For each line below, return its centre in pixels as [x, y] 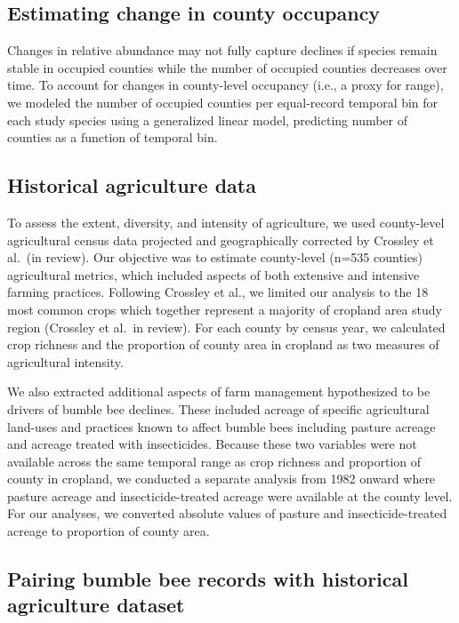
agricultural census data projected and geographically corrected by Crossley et [221, 240]
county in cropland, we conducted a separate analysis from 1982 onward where [221, 479]
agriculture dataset [96, 605]
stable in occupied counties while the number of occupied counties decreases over [227, 67]
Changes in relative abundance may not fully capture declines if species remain [222, 50]
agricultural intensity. [65, 361]
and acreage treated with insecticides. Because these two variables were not [212, 444]
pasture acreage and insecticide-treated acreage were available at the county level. [230, 495]
